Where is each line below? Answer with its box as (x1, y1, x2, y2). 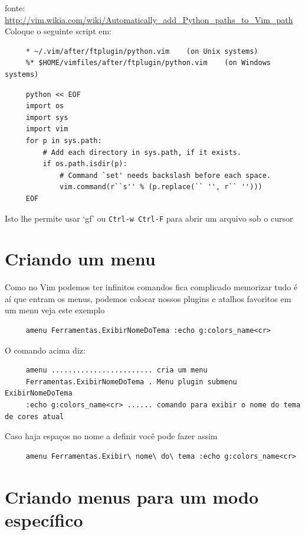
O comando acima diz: (5, 343, 86, 356)
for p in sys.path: (25, 136, 102, 145)
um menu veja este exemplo (5, 304, 105, 316)
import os (25, 102, 64, 111)
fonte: (5, 2, 25, 14)
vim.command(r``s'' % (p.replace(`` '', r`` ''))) (60, 183, 263, 192)
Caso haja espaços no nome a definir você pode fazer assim (5, 430, 218, 442)
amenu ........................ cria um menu (25, 366, 208, 375)
